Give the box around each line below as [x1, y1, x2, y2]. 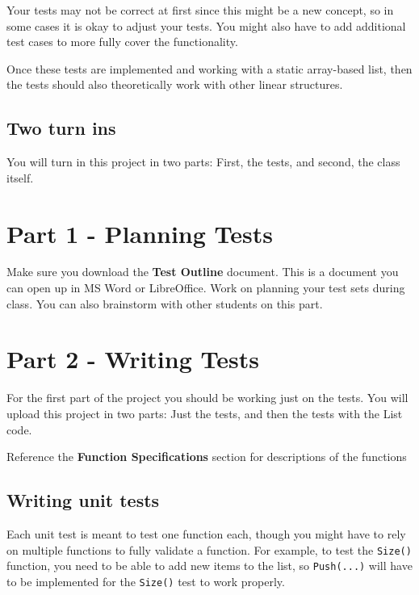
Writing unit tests [6, 488, 160, 513]
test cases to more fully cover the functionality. [6, 33, 238, 50]
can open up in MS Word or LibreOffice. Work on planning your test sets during [6, 279, 405, 296]
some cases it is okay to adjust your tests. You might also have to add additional [6, 17, 406, 34]
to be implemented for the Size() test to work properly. [6, 572, 285, 589]
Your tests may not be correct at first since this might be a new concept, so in [6, 2, 394, 18]
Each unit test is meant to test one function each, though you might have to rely [6, 525, 406, 542]
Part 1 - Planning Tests [6, 216, 273, 249]
